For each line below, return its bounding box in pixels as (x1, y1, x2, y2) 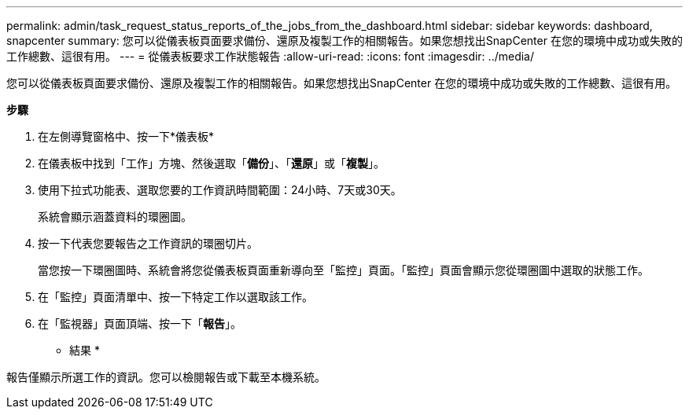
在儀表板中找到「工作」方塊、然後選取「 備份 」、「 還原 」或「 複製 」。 (38, 156, 385, 170)
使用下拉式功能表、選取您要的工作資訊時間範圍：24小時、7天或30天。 (38, 183, 402, 196)
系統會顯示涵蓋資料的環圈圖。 (38, 210, 192, 223)
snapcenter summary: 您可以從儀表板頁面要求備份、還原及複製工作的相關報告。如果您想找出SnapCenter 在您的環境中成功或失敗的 (6, 34, 683, 47)
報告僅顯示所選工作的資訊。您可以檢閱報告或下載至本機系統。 (6, 370, 326, 384)
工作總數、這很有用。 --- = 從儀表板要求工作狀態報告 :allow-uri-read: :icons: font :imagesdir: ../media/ (6, 50, 535, 63)
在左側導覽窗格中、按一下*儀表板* (38, 130, 215, 143)
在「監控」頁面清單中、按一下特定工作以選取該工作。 (38, 290, 313, 303)
